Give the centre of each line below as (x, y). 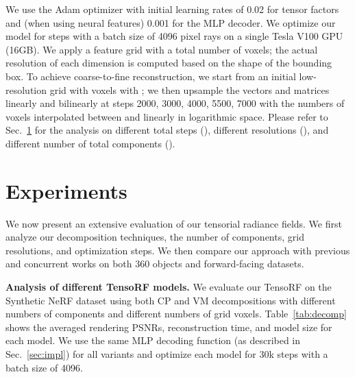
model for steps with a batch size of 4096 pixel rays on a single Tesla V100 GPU (174, 36)
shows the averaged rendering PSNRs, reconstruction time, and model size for (169, 327)
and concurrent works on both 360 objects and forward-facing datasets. (155, 264)
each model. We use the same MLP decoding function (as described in (153, 340)
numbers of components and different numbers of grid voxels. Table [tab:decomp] (176, 314)
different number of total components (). (90, 143)
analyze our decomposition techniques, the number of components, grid (155, 237)
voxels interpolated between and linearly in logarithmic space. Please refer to (167, 116)
